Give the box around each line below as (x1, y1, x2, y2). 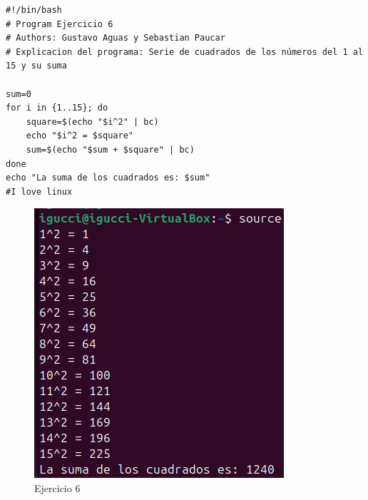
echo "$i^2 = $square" (26, 131, 133, 141)
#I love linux (6, 186, 73, 197)
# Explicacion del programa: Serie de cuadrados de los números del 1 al (6, 46, 364, 57)
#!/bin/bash (6, 5, 62, 15)
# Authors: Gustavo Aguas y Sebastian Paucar (6, 33, 225, 44)
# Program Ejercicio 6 (6, 19, 113, 29)
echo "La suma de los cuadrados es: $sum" (6, 173, 210, 183)
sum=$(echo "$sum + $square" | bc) (26, 144, 195, 155)
